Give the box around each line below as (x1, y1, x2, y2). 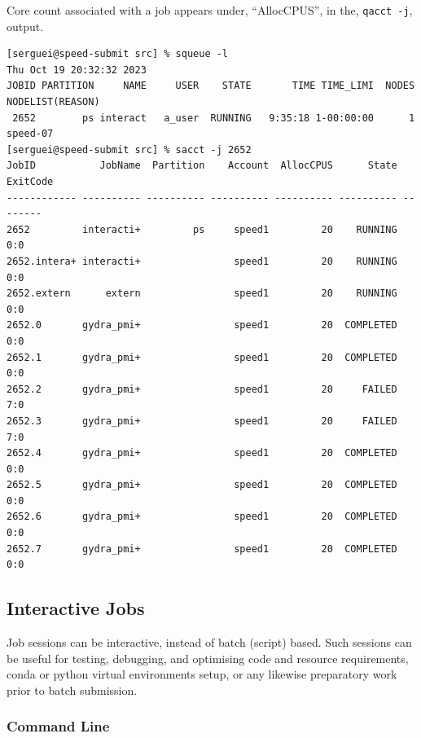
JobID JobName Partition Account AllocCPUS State (7, 160, 397, 172)
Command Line (7, 716, 110, 736)
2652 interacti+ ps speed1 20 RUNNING (7, 223, 397, 235)
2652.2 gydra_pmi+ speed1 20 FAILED (7, 383, 397, 395)
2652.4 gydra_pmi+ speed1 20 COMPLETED (7, 447, 397, 459)
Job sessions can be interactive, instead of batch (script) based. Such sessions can (7, 634, 412, 651)
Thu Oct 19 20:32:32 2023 (7, 64, 147, 76)
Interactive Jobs (7, 595, 145, 621)
